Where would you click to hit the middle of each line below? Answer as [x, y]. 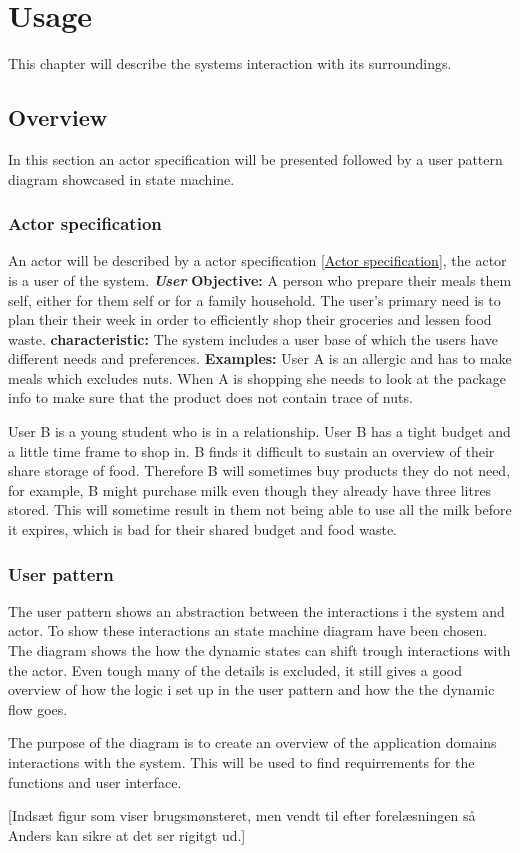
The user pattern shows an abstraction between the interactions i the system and [256, 610]
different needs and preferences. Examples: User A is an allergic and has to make [260, 358]
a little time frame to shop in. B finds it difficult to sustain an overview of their [251, 450]
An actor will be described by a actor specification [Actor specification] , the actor [257, 260]
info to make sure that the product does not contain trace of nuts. [210, 397]
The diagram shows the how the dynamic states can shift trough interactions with [259, 650]
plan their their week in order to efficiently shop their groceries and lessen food [250, 319]
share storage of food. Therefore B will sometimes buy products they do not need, [259, 470]
